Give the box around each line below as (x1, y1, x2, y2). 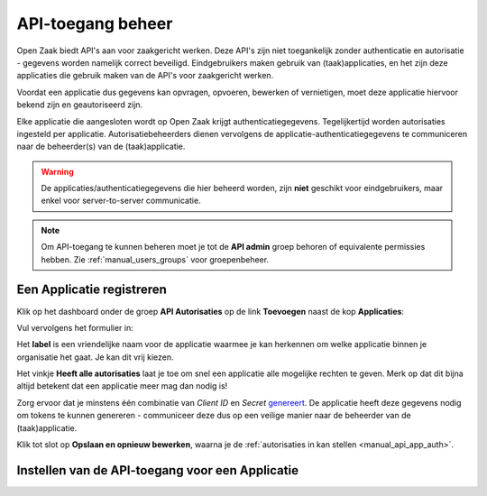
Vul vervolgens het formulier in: (16, 322, 134, 333)
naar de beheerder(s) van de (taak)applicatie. (16, 141, 186, 152)
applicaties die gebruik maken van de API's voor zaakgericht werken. (16, 70, 274, 81)
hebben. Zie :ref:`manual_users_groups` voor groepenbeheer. (41, 253, 270, 265)
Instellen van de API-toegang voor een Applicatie (16, 463, 299, 478)
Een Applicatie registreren (16, 282, 167, 298)
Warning (41, 166, 74, 177)
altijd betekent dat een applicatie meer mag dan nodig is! (16, 381, 228, 391)
